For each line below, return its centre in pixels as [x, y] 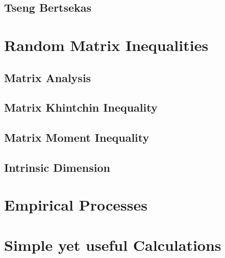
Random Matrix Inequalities [106, 45]
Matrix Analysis [48, 77]
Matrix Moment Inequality [77, 137]
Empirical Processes [76, 205]
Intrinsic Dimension [57, 167]
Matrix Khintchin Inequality [81, 107]
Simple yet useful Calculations [113, 244]
